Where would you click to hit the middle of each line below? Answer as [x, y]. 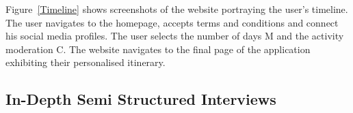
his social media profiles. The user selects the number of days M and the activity [175, 36]
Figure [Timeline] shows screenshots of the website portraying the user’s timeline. [177, 9]
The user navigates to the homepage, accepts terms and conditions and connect [172, 22]
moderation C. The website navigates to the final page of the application [158, 49]
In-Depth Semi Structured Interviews [141, 99]
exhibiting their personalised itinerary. [86, 62]
